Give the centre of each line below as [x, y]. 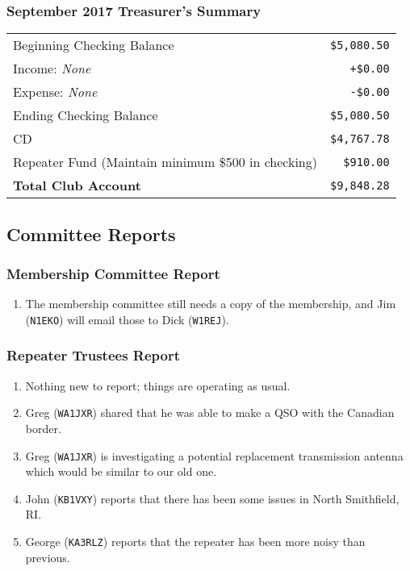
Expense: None [55, 92]
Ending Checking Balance [86, 115]
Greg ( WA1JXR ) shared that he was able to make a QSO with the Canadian [210, 413]
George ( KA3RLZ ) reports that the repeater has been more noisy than [195, 542]
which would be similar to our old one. [121, 471]
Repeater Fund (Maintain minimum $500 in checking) [165, 162]
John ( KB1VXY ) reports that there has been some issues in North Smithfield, [212, 498]
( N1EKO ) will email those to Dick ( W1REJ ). [127, 319]
